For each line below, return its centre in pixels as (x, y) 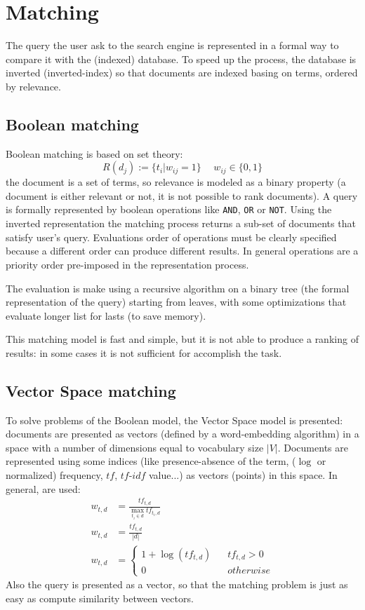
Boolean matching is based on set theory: (94, 153)
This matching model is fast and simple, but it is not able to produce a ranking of (182, 339)
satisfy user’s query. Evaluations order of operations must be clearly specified (171, 237)
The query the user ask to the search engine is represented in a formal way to (172, 45)
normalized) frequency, (54, 475)
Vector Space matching (91, 390)
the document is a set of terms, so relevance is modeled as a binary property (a (176, 182)
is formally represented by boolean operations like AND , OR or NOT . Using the (169, 209)
